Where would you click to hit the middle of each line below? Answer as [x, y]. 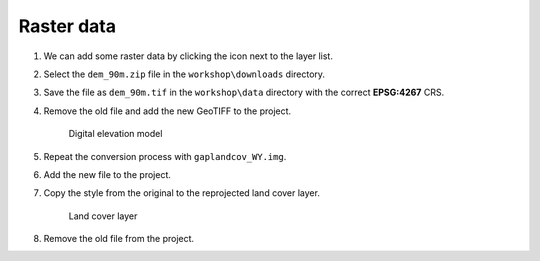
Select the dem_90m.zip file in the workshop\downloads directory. [184, 74]
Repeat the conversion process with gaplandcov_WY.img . [165, 156]
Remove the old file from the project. [119, 239]
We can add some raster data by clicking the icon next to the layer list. [188, 56]
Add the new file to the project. [107, 174]
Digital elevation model [115, 134]
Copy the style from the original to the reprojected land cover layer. [181, 193]
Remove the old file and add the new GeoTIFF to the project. [167, 111]
